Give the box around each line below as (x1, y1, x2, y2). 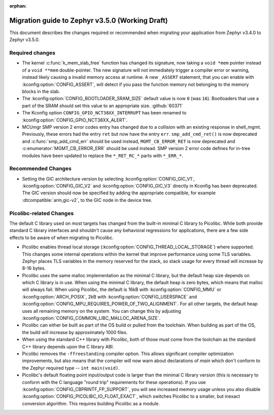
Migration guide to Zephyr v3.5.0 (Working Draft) (9, 16, 168, 25)
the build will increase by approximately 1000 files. (22, 329, 128, 335)
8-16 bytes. (22, 265, 46, 272)
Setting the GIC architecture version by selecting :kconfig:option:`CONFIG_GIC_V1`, (22, 175, 195, 182)
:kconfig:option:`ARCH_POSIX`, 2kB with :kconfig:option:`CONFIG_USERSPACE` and (22, 293, 197, 300)
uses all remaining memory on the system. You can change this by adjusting (22, 308, 181, 314)
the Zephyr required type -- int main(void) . (22, 365, 120, 371)
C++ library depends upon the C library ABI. (22, 343, 114, 349)
